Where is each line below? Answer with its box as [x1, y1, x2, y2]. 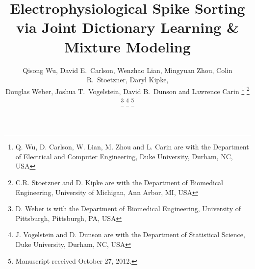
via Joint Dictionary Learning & [16, 17, 239, 37]
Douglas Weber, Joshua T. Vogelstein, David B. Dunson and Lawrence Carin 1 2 [5, 84, 250, 96]
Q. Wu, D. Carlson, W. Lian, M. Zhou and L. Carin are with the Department [15, 142, 249, 152]
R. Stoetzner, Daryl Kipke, [86, 74, 169, 85]
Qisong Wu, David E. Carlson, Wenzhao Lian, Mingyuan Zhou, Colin [23, 65, 232, 75]
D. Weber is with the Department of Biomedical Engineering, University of [15, 203, 241, 214]
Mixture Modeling [64, 36, 191, 56]
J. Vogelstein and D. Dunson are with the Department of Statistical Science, [15, 229, 245, 240]
